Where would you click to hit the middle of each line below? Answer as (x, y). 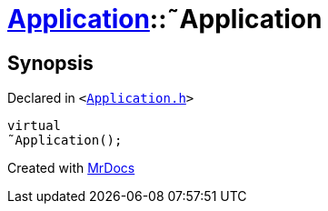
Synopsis (50, 63)
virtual (35, 126)
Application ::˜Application (165, 19)
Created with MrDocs (71, 168)
